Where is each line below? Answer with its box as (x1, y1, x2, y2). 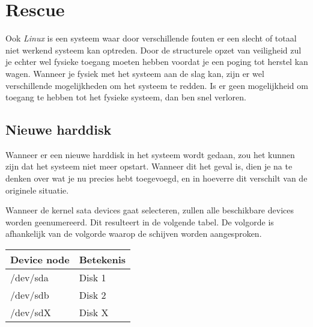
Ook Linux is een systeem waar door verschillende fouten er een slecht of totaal (5, 32, 297, 44)
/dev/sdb (10, 288, 49, 302)
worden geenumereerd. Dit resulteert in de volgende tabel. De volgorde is (5, 215, 274, 228)
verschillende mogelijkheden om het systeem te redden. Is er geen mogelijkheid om (5, 79, 308, 91)
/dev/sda (10, 270, 49, 285)
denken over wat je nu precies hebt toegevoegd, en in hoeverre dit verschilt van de (5, 172, 308, 185)
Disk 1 (79, 270, 106, 285)
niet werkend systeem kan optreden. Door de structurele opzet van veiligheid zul (5, 43, 302, 56)
